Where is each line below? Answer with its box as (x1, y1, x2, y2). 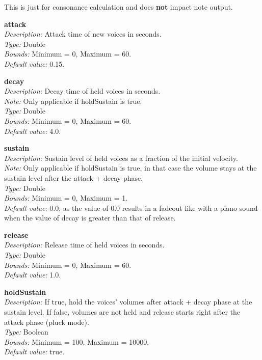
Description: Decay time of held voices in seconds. (4, 86, 161, 96)
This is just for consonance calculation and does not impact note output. (4, 2, 233, 12)
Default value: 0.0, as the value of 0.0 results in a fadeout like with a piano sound (4, 202, 258, 213)
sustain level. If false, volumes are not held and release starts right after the (4, 307, 241, 317)
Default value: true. (4, 346, 65, 357)
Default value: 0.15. (4, 58, 65, 69)
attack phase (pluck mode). (4, 316, 89, 327)
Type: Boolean (4, 326, 48, 337)
